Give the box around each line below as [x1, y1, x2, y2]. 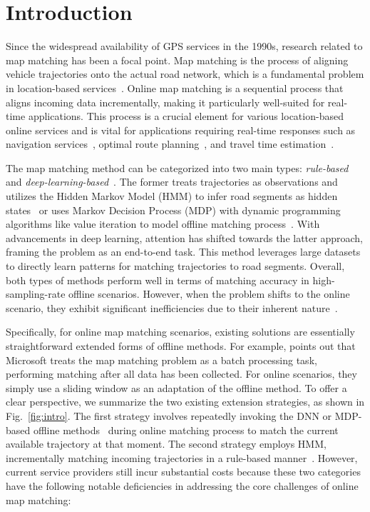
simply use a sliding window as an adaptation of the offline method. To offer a [6, 380, 347, 395]
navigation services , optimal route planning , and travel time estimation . [6, 136, 334, 151]
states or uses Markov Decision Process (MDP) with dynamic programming [6, 202, 341, 217]
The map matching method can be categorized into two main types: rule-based [6, 160, 349, 175]
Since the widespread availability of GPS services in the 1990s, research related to [6, 39, 363, 54]
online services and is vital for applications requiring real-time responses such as [6, 122, 356, 137]
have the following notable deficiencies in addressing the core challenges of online [6, 478, 359, 493]
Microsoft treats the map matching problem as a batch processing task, [6, 352, 317, 367]
